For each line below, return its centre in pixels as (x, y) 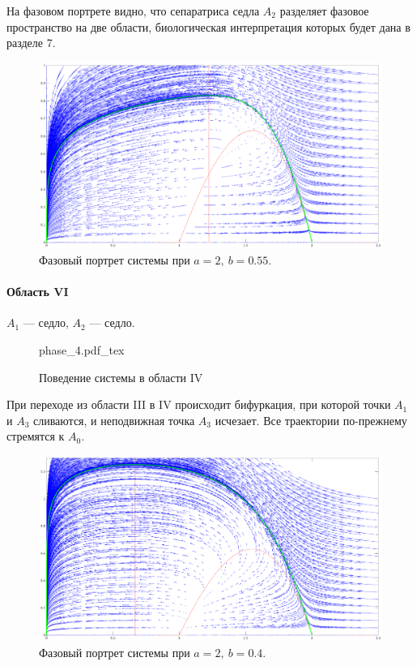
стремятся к (36, 436)
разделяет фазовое (324, 11)
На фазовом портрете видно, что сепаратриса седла (133, 11)
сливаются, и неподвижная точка (114, 420)
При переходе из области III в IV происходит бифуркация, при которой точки (199, 404)
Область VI (38, 292)
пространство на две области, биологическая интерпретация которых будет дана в (208, 26)
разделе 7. (31, 43)
